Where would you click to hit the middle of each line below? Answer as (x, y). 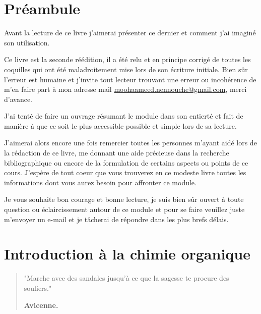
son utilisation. (27, 42)
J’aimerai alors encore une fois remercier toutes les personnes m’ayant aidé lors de (130, 143)
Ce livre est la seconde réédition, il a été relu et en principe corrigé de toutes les (127, 59)
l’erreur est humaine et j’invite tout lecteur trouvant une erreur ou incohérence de (130, 79)
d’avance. (18, 99)
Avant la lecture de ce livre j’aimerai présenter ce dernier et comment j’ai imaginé (130, 33)
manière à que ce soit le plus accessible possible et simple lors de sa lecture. (120, 125)
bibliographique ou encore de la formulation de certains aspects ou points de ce (126, 162)
